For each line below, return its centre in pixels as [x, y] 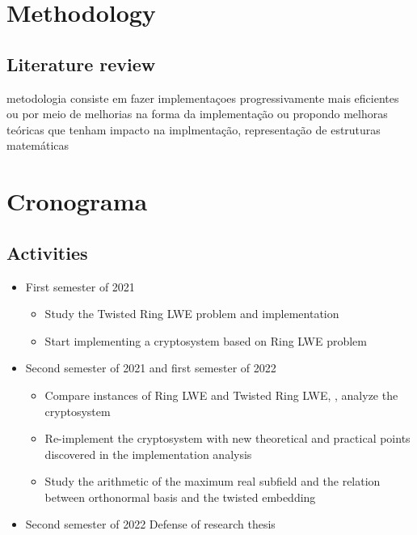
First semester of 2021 [80, 286]
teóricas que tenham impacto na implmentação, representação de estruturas [194, 129]
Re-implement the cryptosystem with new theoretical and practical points [227, 438]
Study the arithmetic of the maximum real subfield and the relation [213, 481]
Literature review [81, 64]
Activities [47, 252]
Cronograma [77, 201]
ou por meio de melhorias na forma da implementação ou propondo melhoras [197, 114]
